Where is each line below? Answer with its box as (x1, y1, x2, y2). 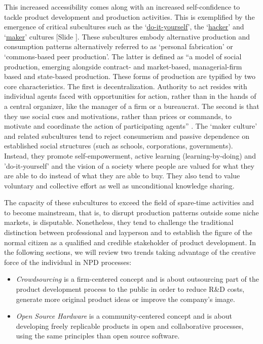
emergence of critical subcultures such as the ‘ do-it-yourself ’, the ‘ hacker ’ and (4, 21, 244, 32)
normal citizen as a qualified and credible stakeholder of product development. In (4, 237, 256, 247)
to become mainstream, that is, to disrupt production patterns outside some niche (4, 207, 259, 217)
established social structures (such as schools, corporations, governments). (4, 140, 233, 151)
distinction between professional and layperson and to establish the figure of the (4, 227, 252, 238)
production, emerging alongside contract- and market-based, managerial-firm (4, 61, 242, 71)
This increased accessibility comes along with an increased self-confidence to (4, 2, 240, 12)
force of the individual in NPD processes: (4, 256, 132, 267)
